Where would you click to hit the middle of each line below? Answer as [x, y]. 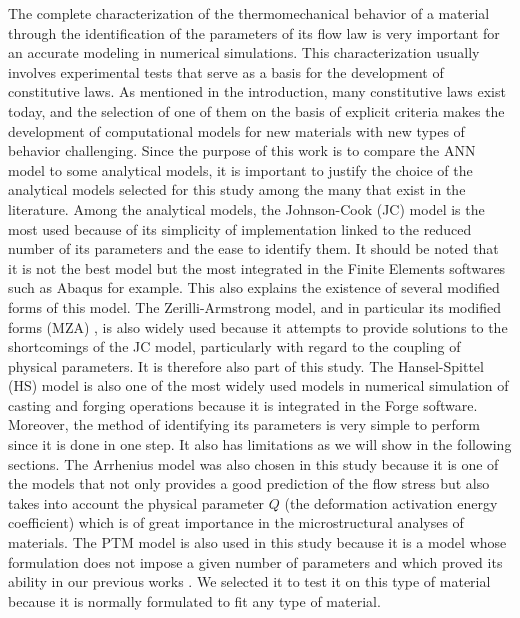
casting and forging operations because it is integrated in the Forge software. [243, 404]
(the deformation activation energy [391, 502]
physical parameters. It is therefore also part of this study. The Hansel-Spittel [246, 365]
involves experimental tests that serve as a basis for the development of [226, 71]
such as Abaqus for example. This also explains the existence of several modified [254, 287]
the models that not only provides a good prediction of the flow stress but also [249, 483]
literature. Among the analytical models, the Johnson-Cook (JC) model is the [246, 208]
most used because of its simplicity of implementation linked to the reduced [240, 228]
